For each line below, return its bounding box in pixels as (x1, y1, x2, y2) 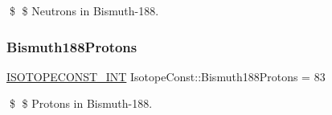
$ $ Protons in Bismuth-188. (9, 95, 153, 112)
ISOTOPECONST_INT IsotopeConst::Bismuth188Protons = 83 (6, 68, 326, 84)
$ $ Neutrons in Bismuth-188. (9, 2, 159, 18)
